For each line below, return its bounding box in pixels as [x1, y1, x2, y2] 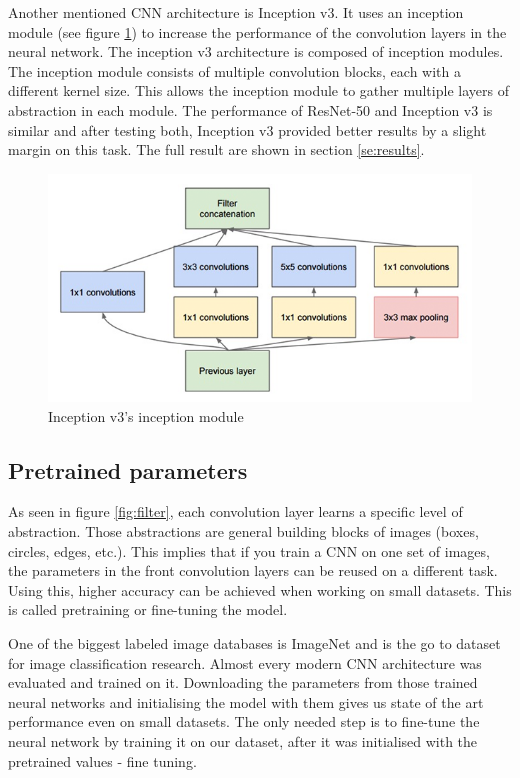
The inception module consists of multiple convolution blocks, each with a [8, 60, 461, 81]
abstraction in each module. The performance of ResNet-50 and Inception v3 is [8, 99, 493, 120]
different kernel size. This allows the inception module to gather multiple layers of [8, 80, 509, 101]
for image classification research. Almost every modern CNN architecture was [8, 652, 482, 673]
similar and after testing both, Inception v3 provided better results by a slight [8, 119, 487, 140]
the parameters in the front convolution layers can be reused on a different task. [8, 560, 498, 581]
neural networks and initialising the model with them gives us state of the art [8, 691, 484, 712]
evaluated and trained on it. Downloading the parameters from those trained [8, 672, 478, 693]
